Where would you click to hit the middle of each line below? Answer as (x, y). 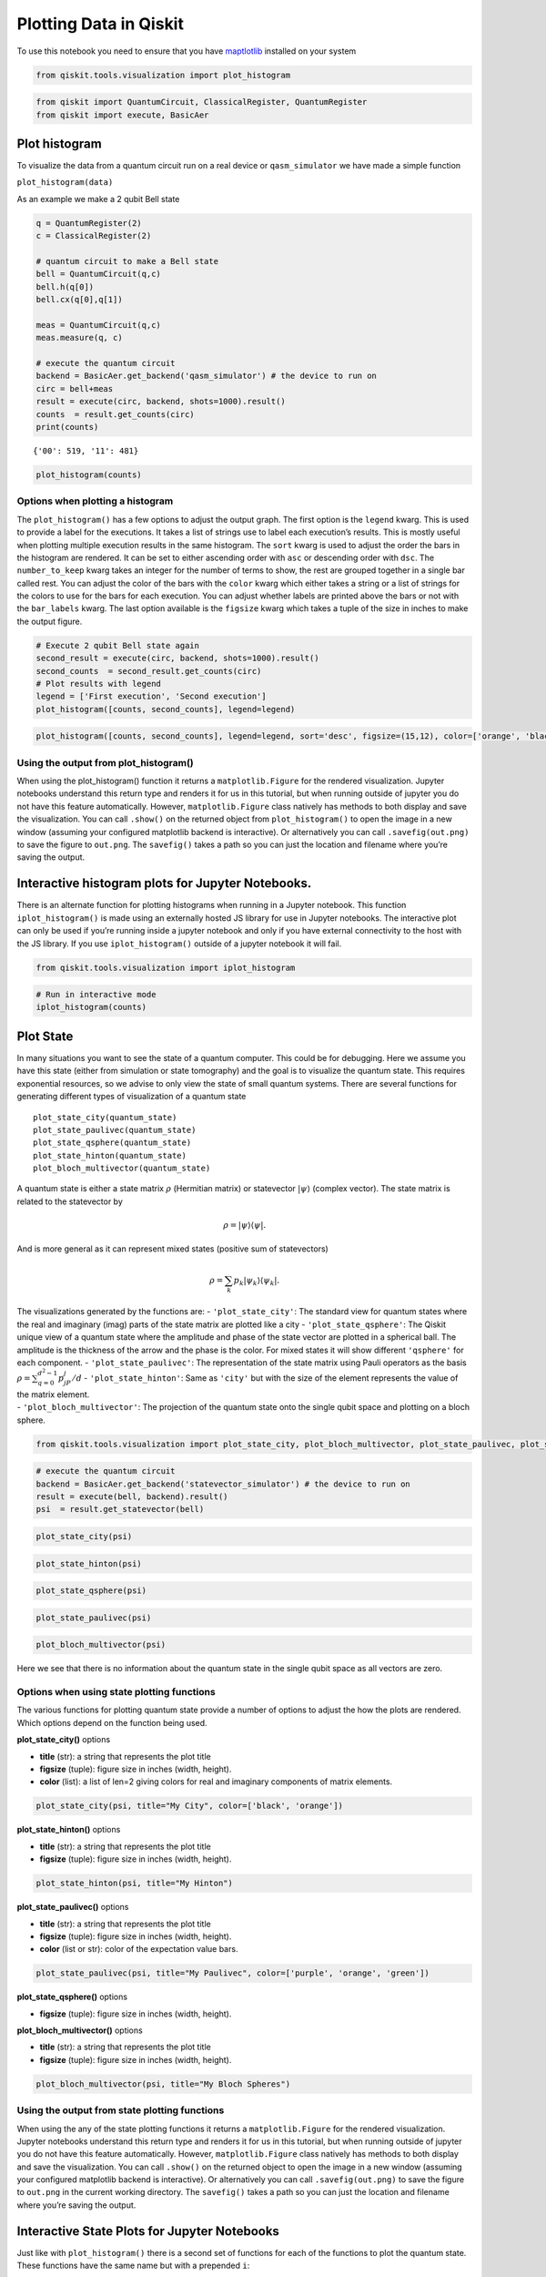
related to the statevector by (70, 1201)
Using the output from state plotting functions (121, 2110)
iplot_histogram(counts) (91, 1007)
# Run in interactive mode (96, 995)
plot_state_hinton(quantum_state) (110, 1155)
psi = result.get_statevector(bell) (120, 1509)
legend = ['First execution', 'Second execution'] (152, 696)
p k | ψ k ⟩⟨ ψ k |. (257, 1281)
